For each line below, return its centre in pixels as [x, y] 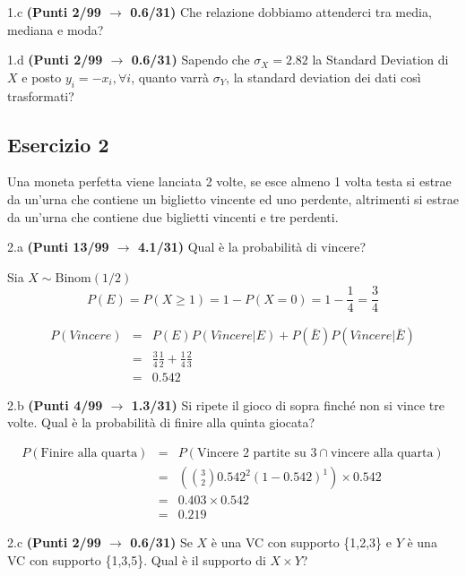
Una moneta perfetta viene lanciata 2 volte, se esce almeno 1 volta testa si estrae [229, 181]
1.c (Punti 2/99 [54, 12]
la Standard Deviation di [380, 60]
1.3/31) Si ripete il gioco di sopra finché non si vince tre [288, 404]
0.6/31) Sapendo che [190, 60]
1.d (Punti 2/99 [55, 60]
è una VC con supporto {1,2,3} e [301, 542]
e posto [42, 77]
